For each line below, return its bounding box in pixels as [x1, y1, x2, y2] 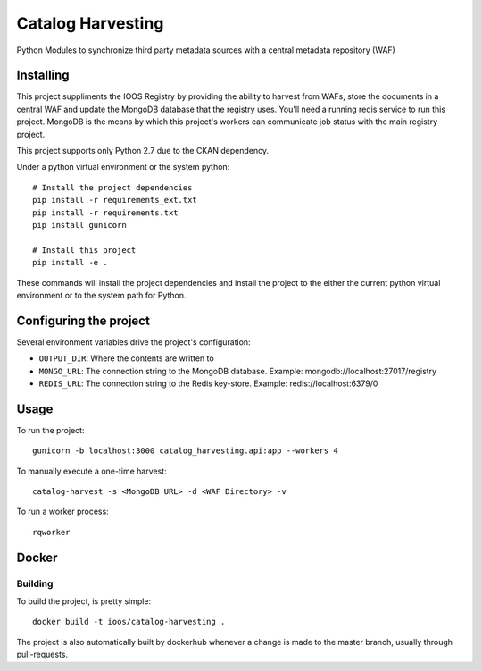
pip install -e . [32, 257, 108, 268]
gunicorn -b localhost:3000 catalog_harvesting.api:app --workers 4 [32, 446, 338, 456]
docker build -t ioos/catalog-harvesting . [32, 616, 226, 627]
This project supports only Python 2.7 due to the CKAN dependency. [16, 146, 270, 156]
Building [16, 577, 54, 590]
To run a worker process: [16, 506, 109, 517]
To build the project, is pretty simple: [16, 596, 152, 607]
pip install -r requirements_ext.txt [32, 195, 198, 205]
